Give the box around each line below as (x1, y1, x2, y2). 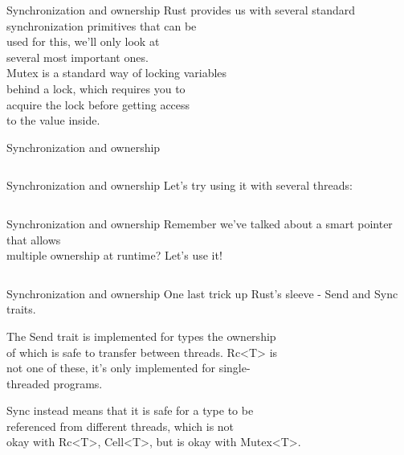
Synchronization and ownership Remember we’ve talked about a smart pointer (6, 215, 393, 232)
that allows (6, 231, 61, 248)
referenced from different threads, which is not (6, 417, 235, 434)
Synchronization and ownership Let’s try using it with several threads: (6, 177, 353, 194)
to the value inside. (6, 112, 100, 129)
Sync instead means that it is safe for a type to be (6, 402, 254, 419)
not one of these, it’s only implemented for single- (6, 359, 251, 376)
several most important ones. (6, 48, 149, 65)
